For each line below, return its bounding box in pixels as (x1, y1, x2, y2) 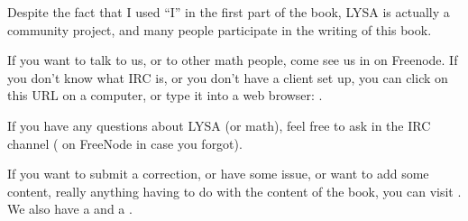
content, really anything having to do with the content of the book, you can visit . (7, 181, 462, 200)
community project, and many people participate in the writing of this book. (7, 20, 432, 39)
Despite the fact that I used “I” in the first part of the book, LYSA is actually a (7, 3, 450, 21)
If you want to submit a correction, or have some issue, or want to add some (7, 164, 429, 183)
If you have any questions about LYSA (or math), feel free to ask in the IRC (7, 115, 431, 134)
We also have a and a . (7, 199, 133, 218)
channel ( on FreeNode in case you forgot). (7, 134, 243, 152)
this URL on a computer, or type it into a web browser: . (7, 86, 323, 105)
